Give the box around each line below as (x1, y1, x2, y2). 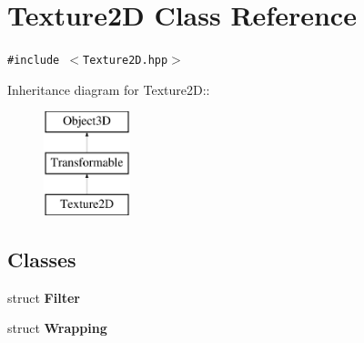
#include (7, 54, 60, 68)
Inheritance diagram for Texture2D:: (7, 79, 210, 99)
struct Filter (7, 287, 80, 307)
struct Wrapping (7, 318, 107, 338)
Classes (7, 244, 76, 273)
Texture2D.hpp (83, 54, 168, 68)
